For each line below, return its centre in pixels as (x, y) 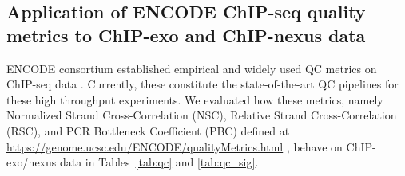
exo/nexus (32, 162)
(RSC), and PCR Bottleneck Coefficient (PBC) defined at (148, 130)
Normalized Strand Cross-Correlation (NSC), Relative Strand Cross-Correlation (202, 115)
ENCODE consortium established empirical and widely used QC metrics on (192, 68)
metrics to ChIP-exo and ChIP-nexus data (186, 35)
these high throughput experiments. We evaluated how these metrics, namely (195, 99)
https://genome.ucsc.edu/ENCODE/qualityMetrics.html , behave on (175, 146)
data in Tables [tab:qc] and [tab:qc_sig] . (159, 162)
